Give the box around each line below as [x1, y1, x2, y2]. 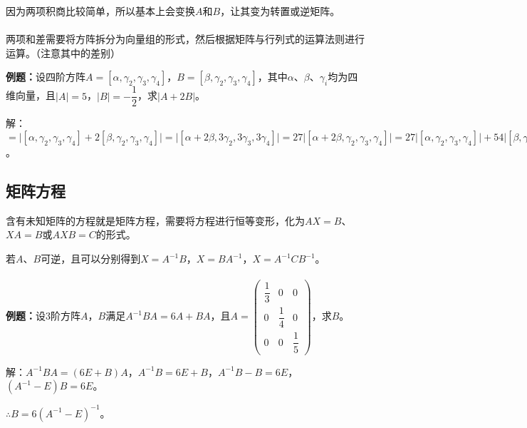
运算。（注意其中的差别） [6, 45, 120, 60]
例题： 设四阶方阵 [6, 69, 85, 84]
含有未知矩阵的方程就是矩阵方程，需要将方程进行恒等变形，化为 [6, 213, 305, 228]
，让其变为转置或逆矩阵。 [220, 4, 340, 18]
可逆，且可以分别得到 [41, 251, 141, 266]
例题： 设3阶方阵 [6, 308, 80, 323]
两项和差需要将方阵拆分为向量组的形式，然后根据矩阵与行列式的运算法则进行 [6, 31, 365, 46]
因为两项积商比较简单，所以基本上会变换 [6, 4, 195, 18]
